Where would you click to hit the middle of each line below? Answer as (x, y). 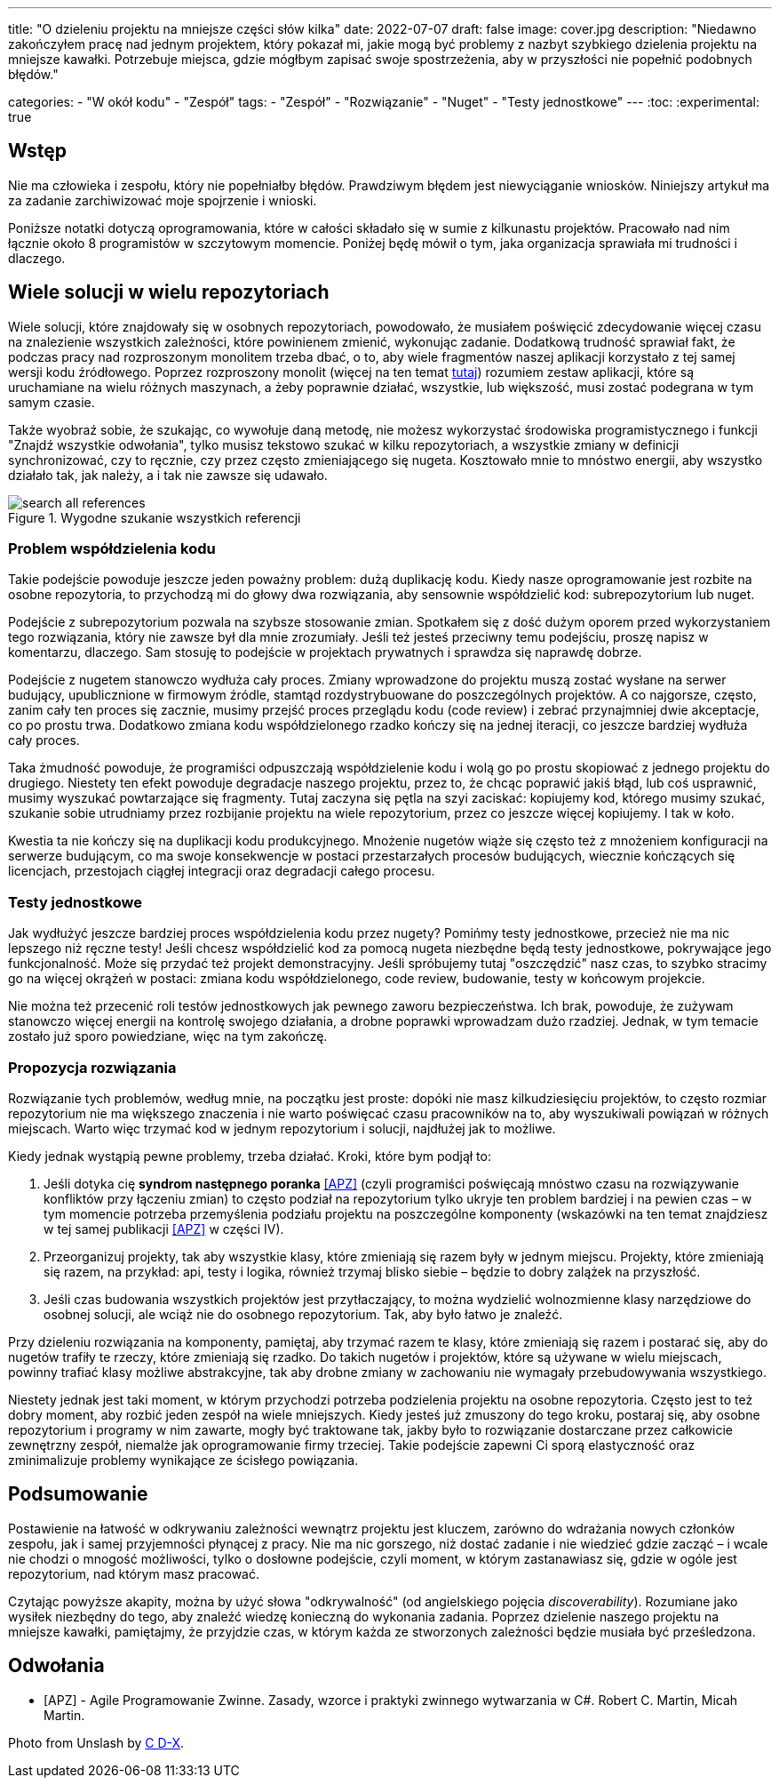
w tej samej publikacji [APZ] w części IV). (164, 1229)
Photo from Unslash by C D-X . (96, 1742)
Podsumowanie (78, 1494)
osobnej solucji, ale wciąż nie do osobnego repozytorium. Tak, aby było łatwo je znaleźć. (303, 1314)
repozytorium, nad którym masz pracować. (134, 1573)
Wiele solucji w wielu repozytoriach (169, 292)
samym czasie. (52, 402)
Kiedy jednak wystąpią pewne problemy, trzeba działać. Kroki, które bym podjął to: (250, 1156)
